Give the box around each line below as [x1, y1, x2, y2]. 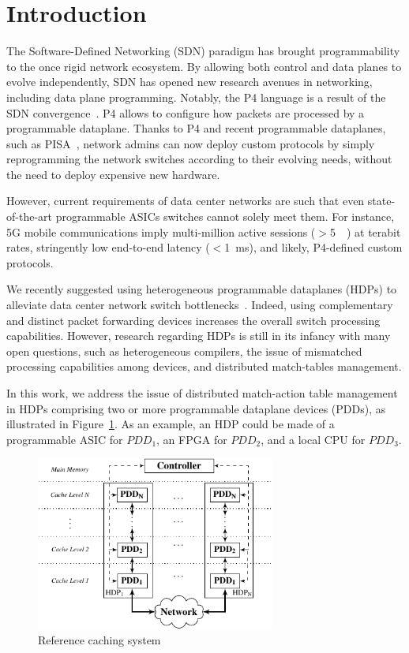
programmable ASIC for [6, 431, 123, 447]
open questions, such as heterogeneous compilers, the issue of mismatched [6, 342, 362, 359]
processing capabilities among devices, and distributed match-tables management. [6, 358, 402, 375]
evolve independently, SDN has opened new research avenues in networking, [6, 73, 373, 90]
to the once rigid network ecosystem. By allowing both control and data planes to [6, 58, 402, 74]
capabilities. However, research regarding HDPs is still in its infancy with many [6, 327, 391, 344]
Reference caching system [38, 632, 161, 648]
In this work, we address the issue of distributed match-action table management [6, 385, 398, 401]
